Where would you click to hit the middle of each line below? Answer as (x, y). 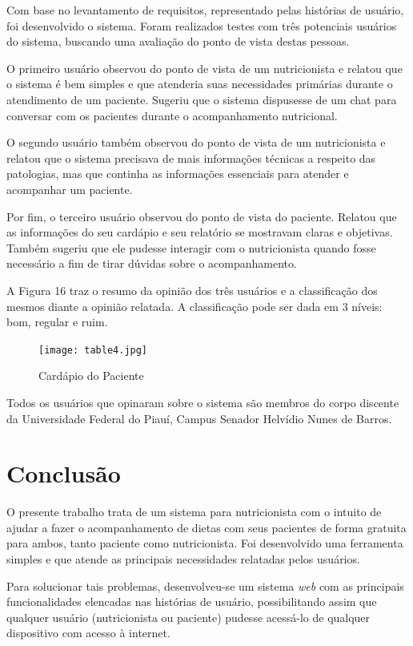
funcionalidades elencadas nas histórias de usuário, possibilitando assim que (192, 602)
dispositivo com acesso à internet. (88, 633)
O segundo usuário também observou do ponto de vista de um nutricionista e (196, 142)
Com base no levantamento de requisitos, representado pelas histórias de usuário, (205, 10)
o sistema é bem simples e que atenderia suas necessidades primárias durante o (200, 84)
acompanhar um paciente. (70, 189)
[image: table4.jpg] (93, 350)
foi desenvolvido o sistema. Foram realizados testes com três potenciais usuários (202, 25)
